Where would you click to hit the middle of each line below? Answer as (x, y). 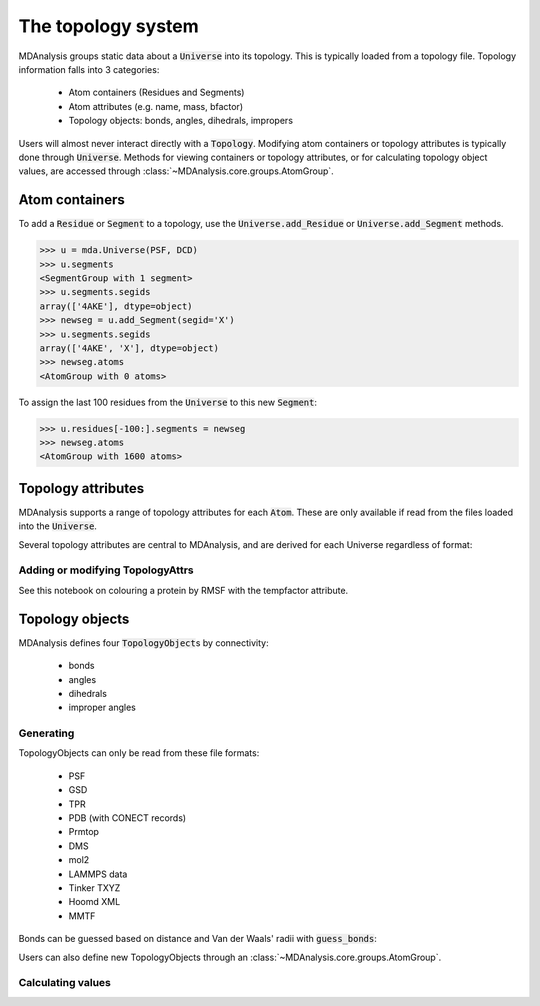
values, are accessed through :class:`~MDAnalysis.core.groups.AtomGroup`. (176, 171)
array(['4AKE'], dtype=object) (116, 306)
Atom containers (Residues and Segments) (156, 92)
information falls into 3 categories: (89, 69)
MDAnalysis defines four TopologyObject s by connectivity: (143, 642)
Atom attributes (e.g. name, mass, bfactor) (156, 106)
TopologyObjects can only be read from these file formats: (139, 753)
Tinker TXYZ (94, 887)
